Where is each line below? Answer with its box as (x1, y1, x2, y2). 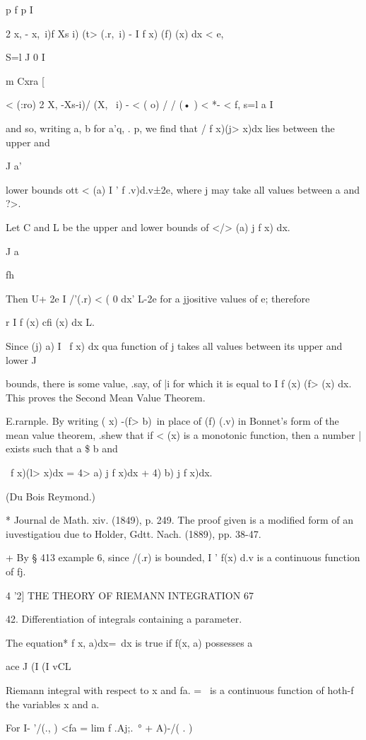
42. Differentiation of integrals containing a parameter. (6, 611, 242, 626)
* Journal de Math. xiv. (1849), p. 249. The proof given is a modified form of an (6, 512, 353, 527)
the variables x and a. (6, 696, 100, 711)
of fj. (6, 564, 26, 579)
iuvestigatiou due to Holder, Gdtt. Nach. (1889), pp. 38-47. (6, 526, 261, 541)
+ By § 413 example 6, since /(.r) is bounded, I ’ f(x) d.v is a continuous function (6, 550, 360, 565)
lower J (6, 352, 37, 367)
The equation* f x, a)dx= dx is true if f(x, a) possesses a (6, 635, 253, 650)
